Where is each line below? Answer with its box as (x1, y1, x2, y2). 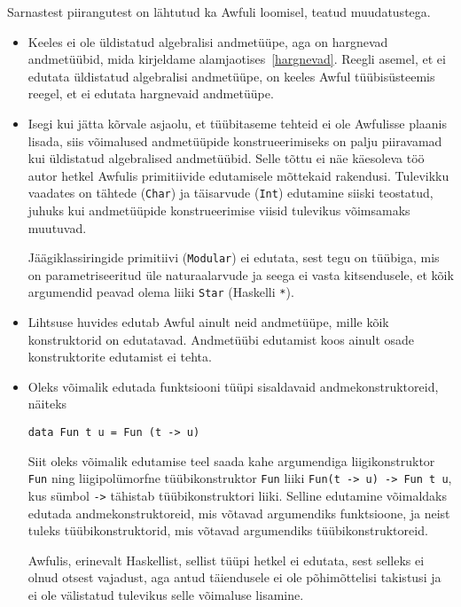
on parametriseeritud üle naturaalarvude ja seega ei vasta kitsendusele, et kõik (27, 265, 454, 284)
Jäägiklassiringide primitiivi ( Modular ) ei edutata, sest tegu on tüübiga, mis (27, 248, 440, 267)
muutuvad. (27, 218, 87, 237)
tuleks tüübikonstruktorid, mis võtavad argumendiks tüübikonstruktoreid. (27, 521, 428, 540)
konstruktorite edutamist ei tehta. (27, 347, 212, 366)
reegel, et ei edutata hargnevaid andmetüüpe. (27, 84, 274, 103)
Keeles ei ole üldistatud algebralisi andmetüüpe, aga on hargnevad (27, 32, 388, 51)
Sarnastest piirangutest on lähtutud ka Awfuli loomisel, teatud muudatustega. (7, 3, 431, 20)
